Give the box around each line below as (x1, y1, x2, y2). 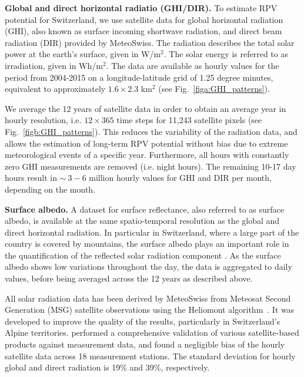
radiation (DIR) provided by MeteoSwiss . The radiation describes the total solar (5, 36, 295, 48)
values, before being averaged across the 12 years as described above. (5, 272, 253, 285)
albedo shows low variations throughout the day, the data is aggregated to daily (5, 260, 292, 273)
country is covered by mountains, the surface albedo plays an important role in (5, 237, 289, 250)
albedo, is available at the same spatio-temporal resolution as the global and (5, 214, 280, 227)
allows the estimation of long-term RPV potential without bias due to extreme (5, 137, 288, 149)
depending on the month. (5, 183, 96, 195)
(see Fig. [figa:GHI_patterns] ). (158, 82, 270, 95)
